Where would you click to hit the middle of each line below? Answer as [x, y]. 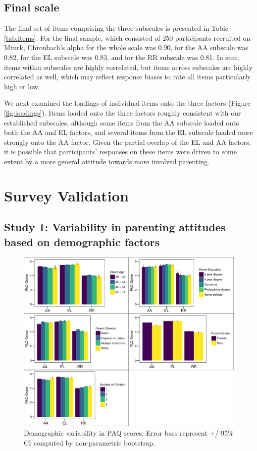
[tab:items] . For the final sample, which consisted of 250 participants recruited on [127, 37]
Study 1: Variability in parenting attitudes [115, 227]
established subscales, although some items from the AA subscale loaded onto [122, 122]
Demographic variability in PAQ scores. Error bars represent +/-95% [129, 433]
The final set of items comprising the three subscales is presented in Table [116, 28]
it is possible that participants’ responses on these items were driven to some [120, 152]
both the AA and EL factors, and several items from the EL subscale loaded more [128, 132]
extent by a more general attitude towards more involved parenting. [107, 161]
